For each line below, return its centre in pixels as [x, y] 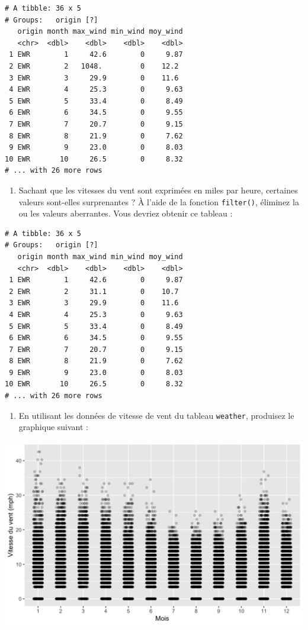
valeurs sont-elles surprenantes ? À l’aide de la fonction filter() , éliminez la [159, 201]
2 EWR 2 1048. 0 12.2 [94, 66]
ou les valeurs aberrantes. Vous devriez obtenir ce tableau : [126, 213]
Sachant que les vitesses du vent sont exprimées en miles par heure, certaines [158, 190]
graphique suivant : [53, 427]
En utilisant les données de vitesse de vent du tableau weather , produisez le [156, 415]
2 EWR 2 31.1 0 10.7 [94, 291]
